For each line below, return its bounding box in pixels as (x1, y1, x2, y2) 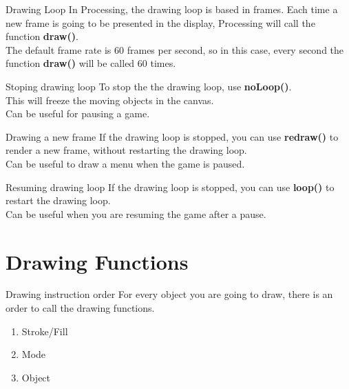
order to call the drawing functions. (6, 301, 155, 315)
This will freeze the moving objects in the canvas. (6, 92, 214, 107)
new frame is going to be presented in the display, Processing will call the (6, 15, 315, 30)
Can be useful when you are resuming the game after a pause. (6, 206, 266, 221)
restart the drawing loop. (6, 193, 111, 208)
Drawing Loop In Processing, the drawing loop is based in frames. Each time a (6, 2, 338, 16)
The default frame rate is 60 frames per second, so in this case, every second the (6, 42, 344, 57)
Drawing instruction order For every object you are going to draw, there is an (6, 287, 333, 301)
